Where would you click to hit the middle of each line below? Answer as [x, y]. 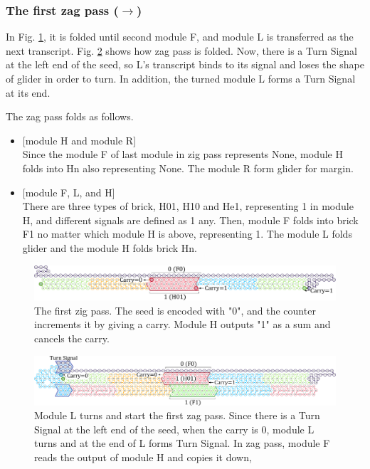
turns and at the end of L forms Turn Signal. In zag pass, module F [182, 443]
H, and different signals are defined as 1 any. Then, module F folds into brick [190, 220]
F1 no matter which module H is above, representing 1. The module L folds [187, 234]
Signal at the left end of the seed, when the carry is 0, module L [174, 429]
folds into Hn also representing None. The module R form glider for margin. [188, 168]
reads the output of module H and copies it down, [143, 457]
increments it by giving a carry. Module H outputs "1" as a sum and [183, 324]
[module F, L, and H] [69, 192]
